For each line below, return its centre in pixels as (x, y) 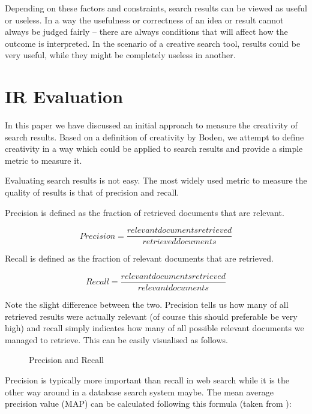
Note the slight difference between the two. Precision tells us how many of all (147, 304)
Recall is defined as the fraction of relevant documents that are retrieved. (139, 258)
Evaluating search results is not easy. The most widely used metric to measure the (156, 180)
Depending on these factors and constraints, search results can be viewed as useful (156, 8)
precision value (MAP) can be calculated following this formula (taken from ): (148, 403)
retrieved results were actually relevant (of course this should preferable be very (151, 316)
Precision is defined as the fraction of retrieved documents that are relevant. (145, 212)
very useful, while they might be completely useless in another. (120, 55)
